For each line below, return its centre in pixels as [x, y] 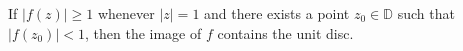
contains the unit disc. [285, 32]
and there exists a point [277, 13]
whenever [126, 13]
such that [426, 13]
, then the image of [143, 32]
